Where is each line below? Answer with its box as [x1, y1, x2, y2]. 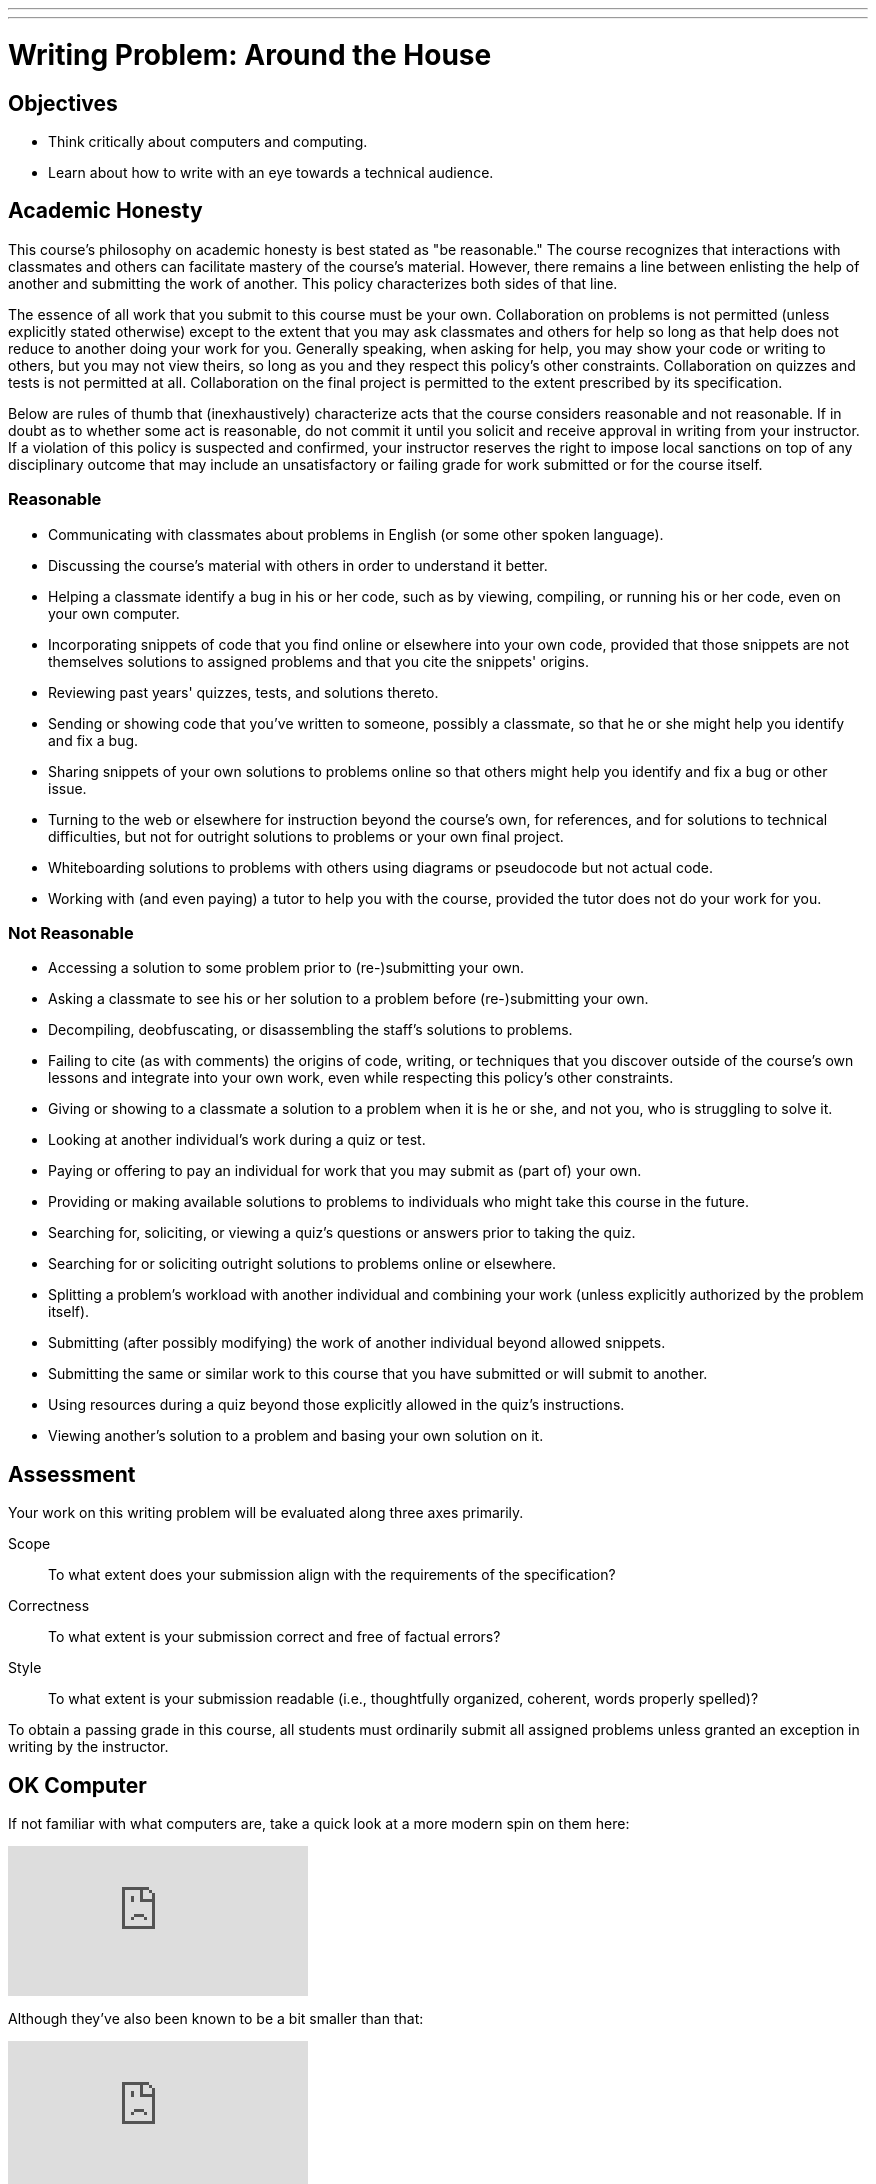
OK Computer [8, 1772, 147, 1798]
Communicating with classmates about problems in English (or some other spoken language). [48, 525, 664, 543]
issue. [48, 779, 87, 797]
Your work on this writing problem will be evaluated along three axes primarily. [8, 1504, 524, 1522]
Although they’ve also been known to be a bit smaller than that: [8, 2009, 424, 2027]
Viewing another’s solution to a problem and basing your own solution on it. [48, 1427, 544, 1445]
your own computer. [48, 604, 180, 622]
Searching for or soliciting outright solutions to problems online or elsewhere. [48, 1255, 557, 1273]
